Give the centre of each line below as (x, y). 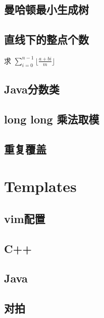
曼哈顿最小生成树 (46, 9)
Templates (40, 186)
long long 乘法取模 (52, 119)
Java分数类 (32, 89)
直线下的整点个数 (46, 39)
